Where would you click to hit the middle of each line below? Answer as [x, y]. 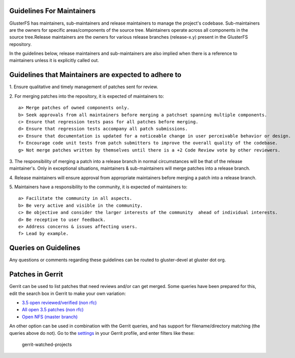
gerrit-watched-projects [47, 344]
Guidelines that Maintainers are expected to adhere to [95, 75]
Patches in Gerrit [36, 274]
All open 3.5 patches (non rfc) [53, 310]
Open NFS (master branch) [50, 317]
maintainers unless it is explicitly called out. [54, 60]
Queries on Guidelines [45, 248]
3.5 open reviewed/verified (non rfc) [59, 303]
